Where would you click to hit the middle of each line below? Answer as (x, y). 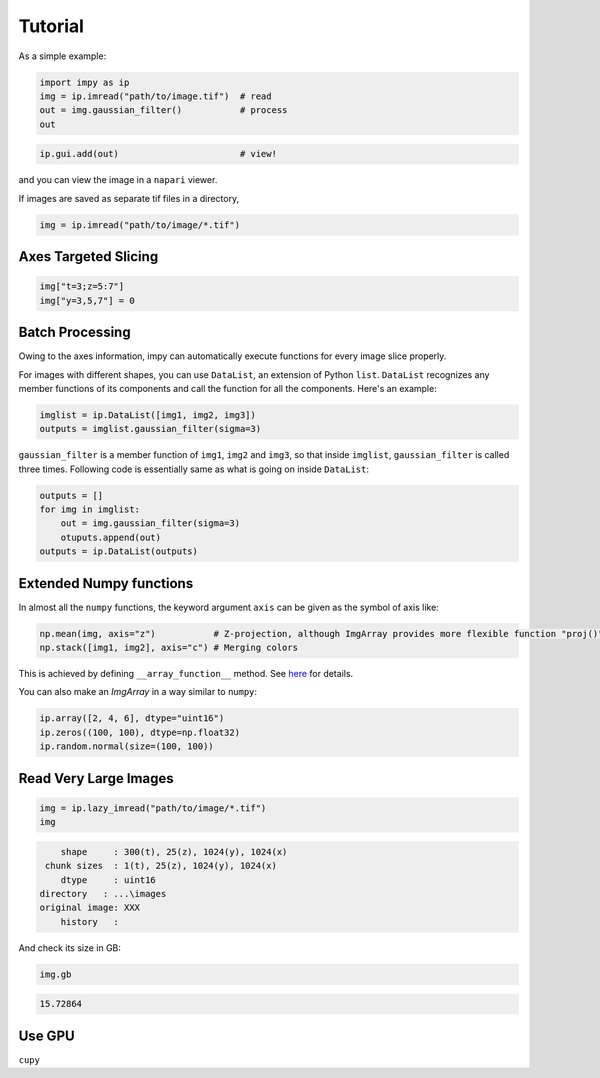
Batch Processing (74, 332)
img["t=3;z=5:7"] (82, 286)
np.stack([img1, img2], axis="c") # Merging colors (169, 648)
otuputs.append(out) (111, 537)
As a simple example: (62, 56)
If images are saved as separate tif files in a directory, (129, 198)
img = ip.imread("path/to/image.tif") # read (155, 96)
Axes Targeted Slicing (88, 256)
